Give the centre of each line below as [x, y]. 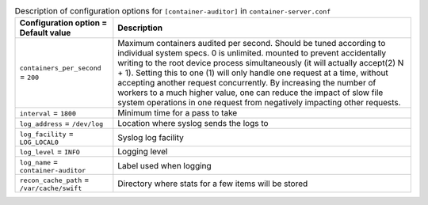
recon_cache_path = [55, 180]
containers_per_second [61, 68]
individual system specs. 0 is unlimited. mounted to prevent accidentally [252, 53]
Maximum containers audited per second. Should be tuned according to [252, 44]
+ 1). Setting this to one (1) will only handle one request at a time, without [253, 73]
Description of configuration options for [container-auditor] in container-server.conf [173, 11]
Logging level [143, 152]
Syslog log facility [151, 137]
